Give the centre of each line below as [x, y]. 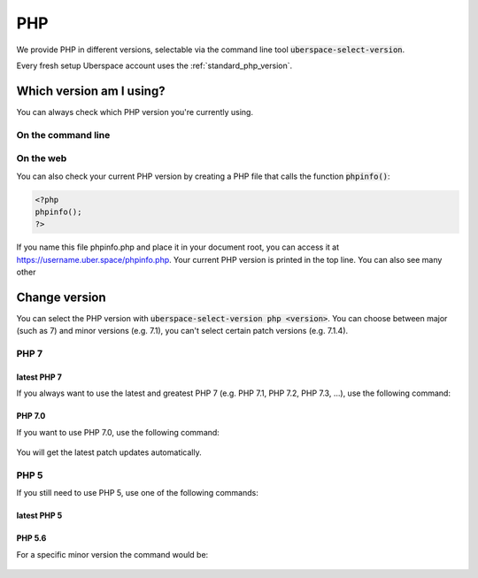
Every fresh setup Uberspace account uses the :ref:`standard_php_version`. [154, 66]
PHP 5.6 [31, 538]
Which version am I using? [91, 91]
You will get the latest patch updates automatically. [109, 452]
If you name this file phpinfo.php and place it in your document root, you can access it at [178, 247]
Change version [61, 297]
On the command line [63, 135]
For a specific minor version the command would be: [112, 554]
